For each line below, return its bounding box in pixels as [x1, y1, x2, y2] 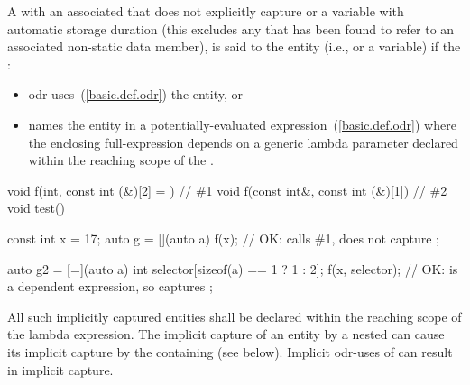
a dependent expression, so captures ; [7, 277, 213, 296]
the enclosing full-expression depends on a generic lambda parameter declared [28, 133, 458, 151]
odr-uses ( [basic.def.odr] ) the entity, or [28, 85, 244, 104]
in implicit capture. [7, 360, 114, 379]
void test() [7, 198, 65, 217]
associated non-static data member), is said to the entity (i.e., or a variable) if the [7, 37, 461, 56]
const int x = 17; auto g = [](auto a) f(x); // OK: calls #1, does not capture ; [7, 228, 439, 247]
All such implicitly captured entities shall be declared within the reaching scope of [7, 307, 462, 325]
